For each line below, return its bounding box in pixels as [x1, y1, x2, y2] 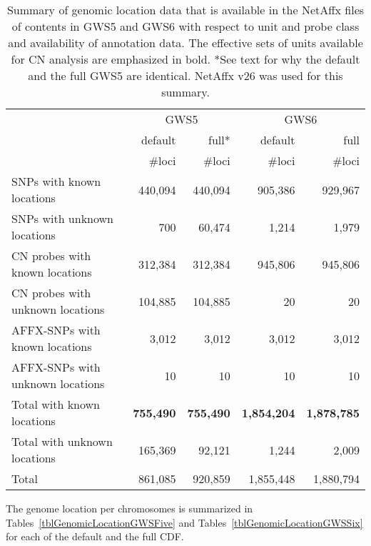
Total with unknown [11, 433, 113, 450]
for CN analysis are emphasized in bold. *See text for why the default [11, 51, 360, 67]
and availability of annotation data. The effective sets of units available [8, 34, 363, 51]
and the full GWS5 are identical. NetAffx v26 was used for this [28, 67, 343, 84]
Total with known [11, 396, 101, 412]
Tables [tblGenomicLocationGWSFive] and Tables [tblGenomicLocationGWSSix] [6, 515, 363, 530]
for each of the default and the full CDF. [6, 529, 184, 544]
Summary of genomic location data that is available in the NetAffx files [6, 1, 365, 18]
